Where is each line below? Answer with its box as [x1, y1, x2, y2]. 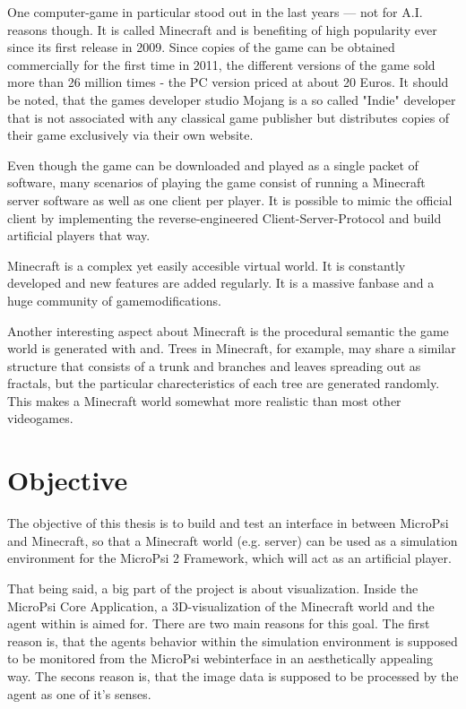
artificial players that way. [7, 226, 151, 245]
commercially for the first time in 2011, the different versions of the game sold [7, 55, 436, 73]
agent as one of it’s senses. [7, 684, 151, 703]
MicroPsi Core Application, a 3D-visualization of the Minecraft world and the [7, 596, 435, 615]
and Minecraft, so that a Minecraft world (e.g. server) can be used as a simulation [7, 531, 458, 549]
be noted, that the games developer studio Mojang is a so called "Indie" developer [7, 90, 456, 108]
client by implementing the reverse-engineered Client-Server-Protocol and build [7, 208, 442, 227]
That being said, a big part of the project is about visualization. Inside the [7, 578, 419, 597]
